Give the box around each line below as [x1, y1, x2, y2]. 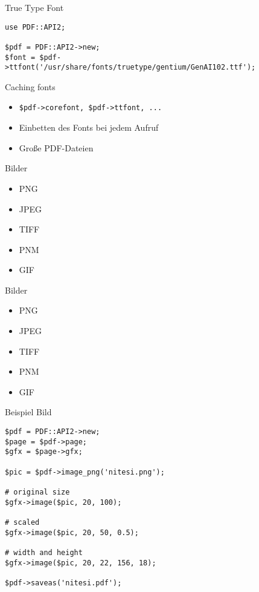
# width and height [5, 548, 83, 557]
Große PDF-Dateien [19, 141, 94, 154]
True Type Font [5, 1, 64, 13]
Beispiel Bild [5, 406, 52, 418]
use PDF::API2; [5, 22, 66, 31]
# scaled [5, 518, 40, 527]
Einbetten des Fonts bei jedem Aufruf [19, 121, 159, 134]
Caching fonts [5, 80, 56, 93]
